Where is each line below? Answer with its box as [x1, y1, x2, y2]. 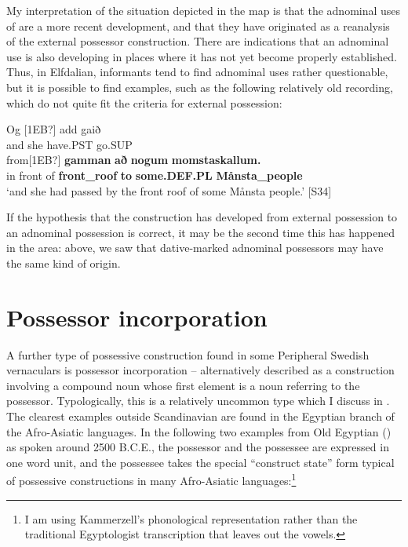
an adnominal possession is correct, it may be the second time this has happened [6, 224, 395, 240]
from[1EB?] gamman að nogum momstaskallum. [6, 151, 261, 168]
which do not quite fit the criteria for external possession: [6, 94, 282, 111]
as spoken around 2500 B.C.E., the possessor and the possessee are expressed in [6, 439, 389, 455]
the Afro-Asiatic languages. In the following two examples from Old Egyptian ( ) [6, 423, 392, 439]
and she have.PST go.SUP [6, 136, 133, 152]
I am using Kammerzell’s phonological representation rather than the [24, 510, 358, 527]
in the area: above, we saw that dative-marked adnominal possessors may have [6, 239, 384, 256]
